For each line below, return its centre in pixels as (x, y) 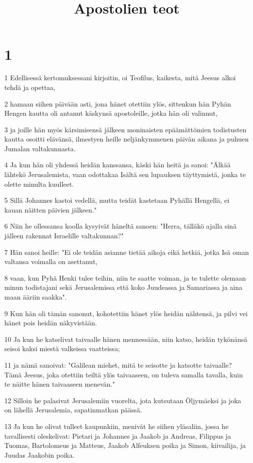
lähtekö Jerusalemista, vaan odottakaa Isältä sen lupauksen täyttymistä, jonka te (125, 174)
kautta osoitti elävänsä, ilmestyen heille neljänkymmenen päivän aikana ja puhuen (127, 139)
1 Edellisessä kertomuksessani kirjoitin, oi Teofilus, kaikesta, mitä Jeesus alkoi (120, 78)
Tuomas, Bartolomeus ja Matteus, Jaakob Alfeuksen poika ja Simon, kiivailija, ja (125, 445)
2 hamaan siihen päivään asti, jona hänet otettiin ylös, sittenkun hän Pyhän (118, 103)
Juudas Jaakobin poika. (40, 454)
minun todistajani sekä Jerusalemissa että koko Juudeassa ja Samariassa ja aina (123, 287)
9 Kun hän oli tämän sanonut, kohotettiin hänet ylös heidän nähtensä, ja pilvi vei (126, 313)
